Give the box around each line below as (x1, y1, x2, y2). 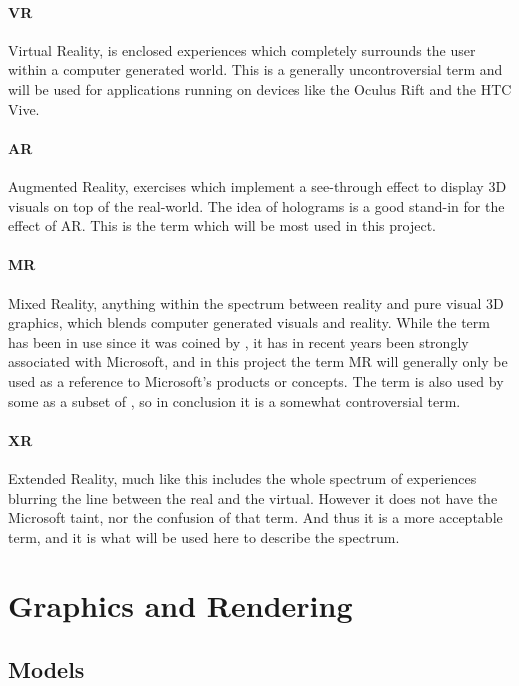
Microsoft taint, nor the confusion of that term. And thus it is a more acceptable (8, 507, 503, 528)
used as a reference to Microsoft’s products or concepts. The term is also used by (8, 370, 504, 391)
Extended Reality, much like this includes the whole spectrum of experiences (8, 467, 477, 488)
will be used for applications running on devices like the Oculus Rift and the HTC (8, 78, 512, 99)
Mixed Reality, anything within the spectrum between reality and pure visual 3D (8, 292, 504, 313)
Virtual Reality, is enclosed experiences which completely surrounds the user (8, 39, 476, 60)
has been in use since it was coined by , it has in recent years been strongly (8, 331, 469, 352)
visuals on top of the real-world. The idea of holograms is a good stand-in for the (8, 195, 505, 216)
